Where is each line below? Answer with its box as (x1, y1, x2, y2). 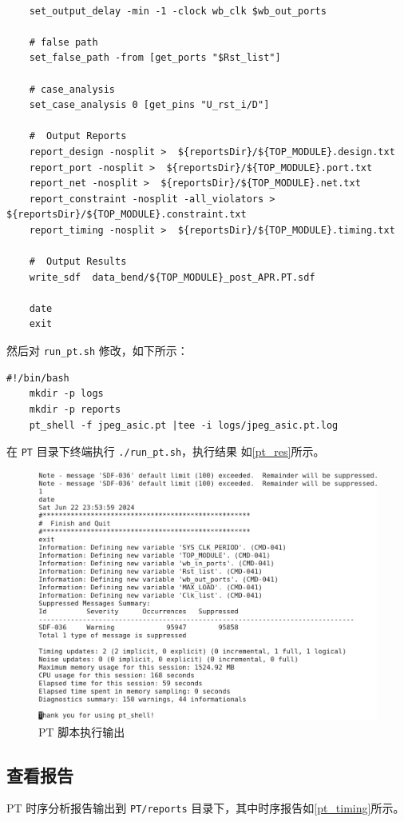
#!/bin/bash (6, 372, 69, 384)
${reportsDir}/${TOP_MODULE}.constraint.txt (6, 209, 247, 221)
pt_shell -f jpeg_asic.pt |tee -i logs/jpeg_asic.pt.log (29, 419, 339, 431)
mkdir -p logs (29, 388, 104, 400)
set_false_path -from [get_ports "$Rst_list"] (29, 52, 281, 64)
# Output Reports (29, 130, 127, 142)
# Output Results (29, 256, 127, 268)
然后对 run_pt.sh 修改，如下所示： (6, 342, 188, 359)
